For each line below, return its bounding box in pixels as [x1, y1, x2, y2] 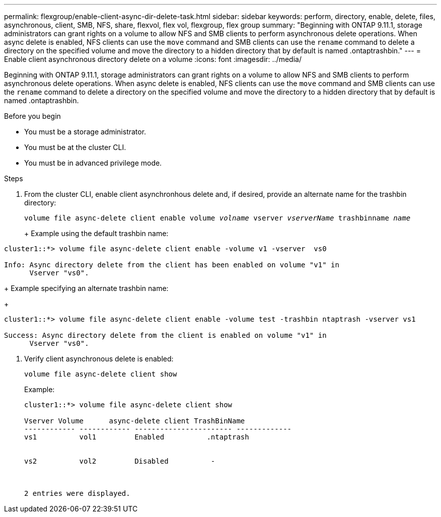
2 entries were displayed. [24, 489, 130, 497]
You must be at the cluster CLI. [24, 143, 126, 152]
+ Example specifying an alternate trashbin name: [4, 284, 169, 292]
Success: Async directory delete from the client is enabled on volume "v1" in [4, 331, 327, 339]
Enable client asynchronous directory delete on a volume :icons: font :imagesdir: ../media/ [4, 55, 302, 63]
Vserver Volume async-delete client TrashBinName [24, 417, 245, 425]
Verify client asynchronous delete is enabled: [24, 354, 174, 363]
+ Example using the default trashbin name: [24, 229, 169, 238]
